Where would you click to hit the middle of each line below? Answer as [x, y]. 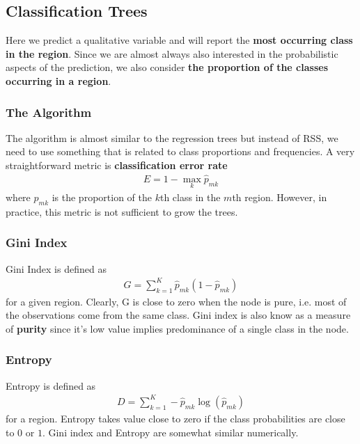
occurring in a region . [58, 80]
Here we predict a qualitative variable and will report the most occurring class [179, 40]
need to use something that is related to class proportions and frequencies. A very [180, 151]
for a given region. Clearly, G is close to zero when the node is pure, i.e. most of [176, 301]
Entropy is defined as [51, 385]
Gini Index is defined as [56, 268]
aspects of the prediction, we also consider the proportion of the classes [167, 67]
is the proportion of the [102, 197]
